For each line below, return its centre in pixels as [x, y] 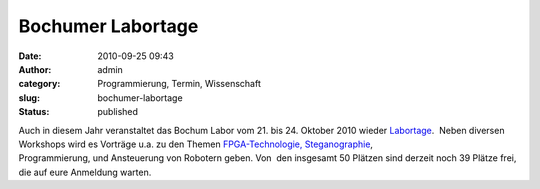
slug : [29, 97]
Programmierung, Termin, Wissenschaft [179, 84]
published [118, 112]
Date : [30, 56]
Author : [35, 69]
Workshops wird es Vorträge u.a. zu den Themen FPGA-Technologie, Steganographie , [196, 144]
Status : [34, 112]
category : [39, 84]
